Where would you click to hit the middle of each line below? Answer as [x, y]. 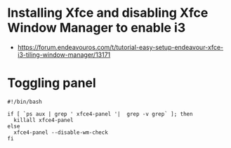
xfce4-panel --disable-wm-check [61, 132]
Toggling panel [52, 83]
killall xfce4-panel [44, 120]
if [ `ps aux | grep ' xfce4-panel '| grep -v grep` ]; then [100, 114]
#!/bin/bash [25, 102]
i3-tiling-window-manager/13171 [64, 55]
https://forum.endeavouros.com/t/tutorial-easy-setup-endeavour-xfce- [120, 47]
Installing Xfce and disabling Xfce [108, 13]
